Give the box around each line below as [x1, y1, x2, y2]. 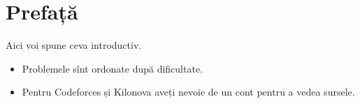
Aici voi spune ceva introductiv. [6, 38, 142, 52]
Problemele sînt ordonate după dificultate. [22, 61, 203, 75]
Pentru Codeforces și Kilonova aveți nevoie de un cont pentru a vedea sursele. [22, 84, 355, 99]
